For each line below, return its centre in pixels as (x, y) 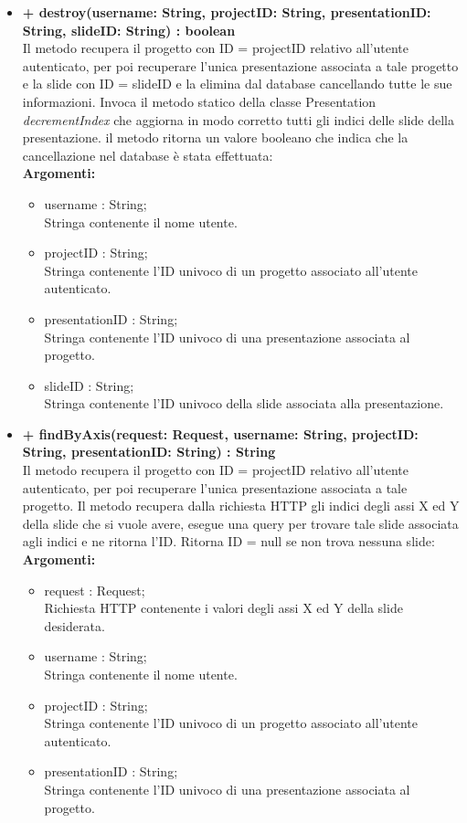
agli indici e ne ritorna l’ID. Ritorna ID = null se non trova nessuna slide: (228, 541)
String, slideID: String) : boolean (129, 30)
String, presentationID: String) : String (149, 452)
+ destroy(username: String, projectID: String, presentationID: (227, 12)
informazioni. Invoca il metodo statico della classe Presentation (199, 101)
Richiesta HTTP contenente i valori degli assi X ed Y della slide (223, 608)
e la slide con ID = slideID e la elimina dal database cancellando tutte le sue (237, 84)
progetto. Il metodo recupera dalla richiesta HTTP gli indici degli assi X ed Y (241, 506)
